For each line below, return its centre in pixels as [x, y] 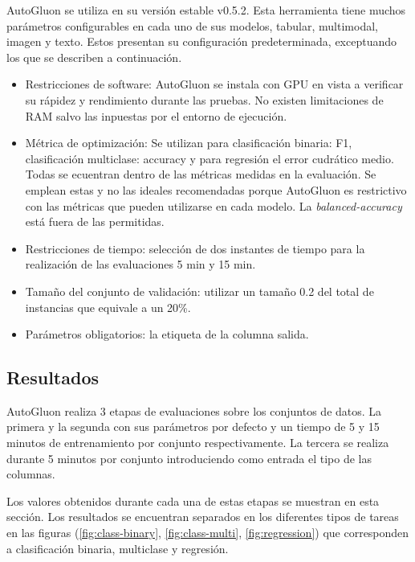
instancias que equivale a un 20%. [108, 307]
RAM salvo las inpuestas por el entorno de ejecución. [156, 115]
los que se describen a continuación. [94, 57]
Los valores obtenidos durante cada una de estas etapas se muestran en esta [193, 500]
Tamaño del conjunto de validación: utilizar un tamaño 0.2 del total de [199, 291]
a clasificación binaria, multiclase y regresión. [118, 548]
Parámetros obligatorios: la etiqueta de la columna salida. [167, 334]
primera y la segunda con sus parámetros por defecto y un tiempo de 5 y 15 [193, 427]
